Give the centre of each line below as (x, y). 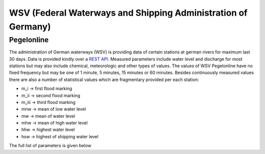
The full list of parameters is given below (50, 146)
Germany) (30, 26)
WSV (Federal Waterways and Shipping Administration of (128, 13)
